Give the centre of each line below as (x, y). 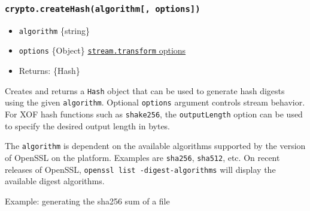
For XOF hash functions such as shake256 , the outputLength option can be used (154, 114)
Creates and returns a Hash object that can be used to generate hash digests (145, 90)
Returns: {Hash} (49, 71)
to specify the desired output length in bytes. (88, 125)
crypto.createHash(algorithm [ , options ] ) (103, 9)
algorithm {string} (54, 30)
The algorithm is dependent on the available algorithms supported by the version (155, 146)
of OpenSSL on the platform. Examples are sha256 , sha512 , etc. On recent (142, 157)
